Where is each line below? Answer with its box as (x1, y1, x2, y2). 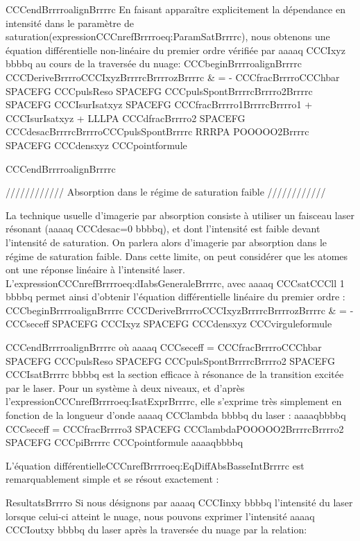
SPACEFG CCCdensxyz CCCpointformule (6, 137, 187, 152)
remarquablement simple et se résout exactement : (6, 472, 219, 486)
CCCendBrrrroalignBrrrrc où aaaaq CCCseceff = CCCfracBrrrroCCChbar (6, 340, 322, 354)
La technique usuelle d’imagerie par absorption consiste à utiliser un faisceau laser (6, 207, 354, 222)
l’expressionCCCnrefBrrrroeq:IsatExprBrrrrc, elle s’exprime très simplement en (6, 394, 342, 409)
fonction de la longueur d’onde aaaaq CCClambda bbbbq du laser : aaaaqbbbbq (6, 408, 346, 422)
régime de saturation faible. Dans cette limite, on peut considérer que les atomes (6, 248, 348, 263)
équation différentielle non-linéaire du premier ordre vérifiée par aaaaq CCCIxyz (6, 42, 345, 57)
